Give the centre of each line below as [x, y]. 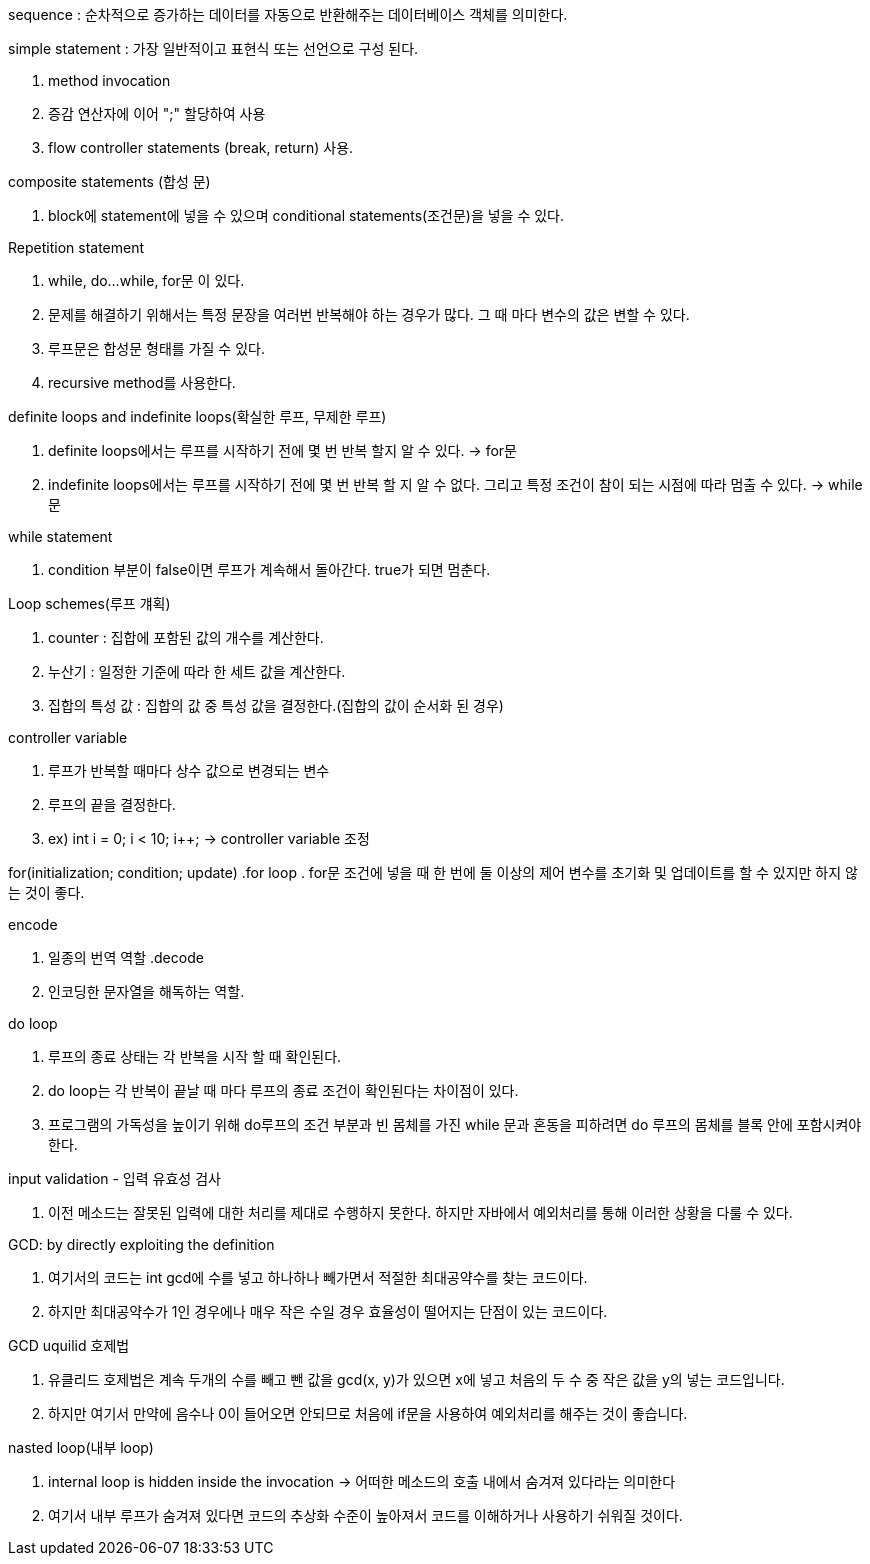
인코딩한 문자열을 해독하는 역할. [146, 991]
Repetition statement [76, 247]
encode [33, 924]
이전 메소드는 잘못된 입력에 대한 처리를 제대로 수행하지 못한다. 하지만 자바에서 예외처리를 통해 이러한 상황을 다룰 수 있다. [420, 1212]
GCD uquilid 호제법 [69, 1345]
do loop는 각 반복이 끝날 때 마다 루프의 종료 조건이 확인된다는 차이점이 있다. [283, 1090]
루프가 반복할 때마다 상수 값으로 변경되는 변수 [189, 770]
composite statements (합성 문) [109, 181]
